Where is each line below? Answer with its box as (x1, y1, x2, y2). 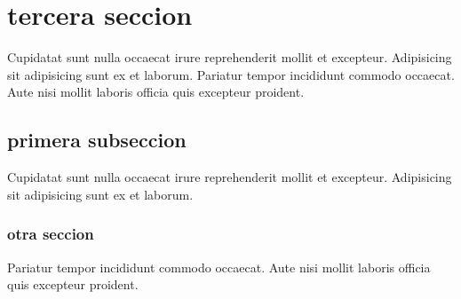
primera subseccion (7, 126, 187, 153)
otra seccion (7, 223, 94, 245)
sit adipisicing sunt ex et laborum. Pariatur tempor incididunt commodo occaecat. (7, 65, 455, 83)
